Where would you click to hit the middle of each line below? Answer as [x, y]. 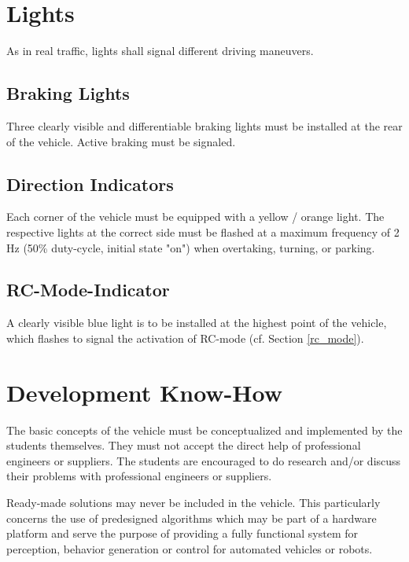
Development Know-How [145, 392]
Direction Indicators [90, 184]
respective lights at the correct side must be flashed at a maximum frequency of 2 [203, 231]
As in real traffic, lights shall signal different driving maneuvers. [160, 51]
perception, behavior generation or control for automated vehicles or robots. [190, 548]
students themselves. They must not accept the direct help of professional [184, 445]
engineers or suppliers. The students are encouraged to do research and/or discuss [204, 460]
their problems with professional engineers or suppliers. [139, 476]
